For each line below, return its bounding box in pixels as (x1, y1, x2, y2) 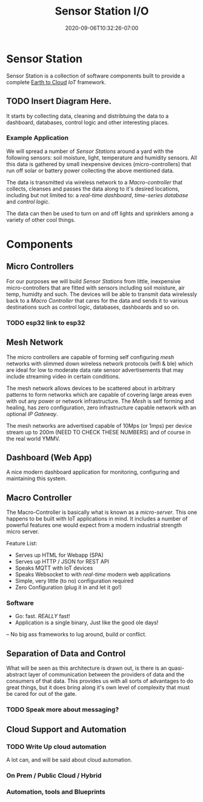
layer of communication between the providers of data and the (28, 671, 185, 678)
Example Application (6, 133, 68, 142)
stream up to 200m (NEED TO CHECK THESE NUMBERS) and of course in (6, 428, 191, 436)
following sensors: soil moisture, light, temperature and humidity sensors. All (6, 153, 198, 161)
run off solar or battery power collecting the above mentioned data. (6, 167, 175, 174)
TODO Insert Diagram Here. (6, 96, 112, 107)
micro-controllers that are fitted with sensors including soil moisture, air (6, 284, 185, 291)
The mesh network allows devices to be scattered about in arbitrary (6, 384, 176, 392)
